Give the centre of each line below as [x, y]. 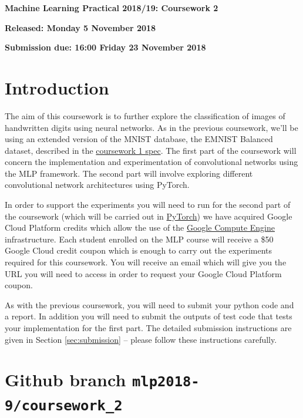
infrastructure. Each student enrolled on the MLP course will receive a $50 [139, 239]
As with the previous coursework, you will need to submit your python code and [149, 304]
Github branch [65, 380]
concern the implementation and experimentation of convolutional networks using [151, 162]
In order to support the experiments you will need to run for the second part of [148, 205]
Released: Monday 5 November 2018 [80, 27]
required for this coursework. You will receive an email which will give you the [146, 262]
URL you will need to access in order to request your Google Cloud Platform [143, 273]
